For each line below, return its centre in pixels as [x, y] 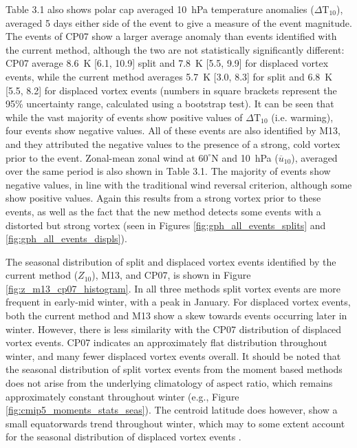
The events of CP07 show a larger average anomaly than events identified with [171, 36]
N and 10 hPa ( [245, 157]
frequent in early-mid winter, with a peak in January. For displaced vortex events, [178, 302]
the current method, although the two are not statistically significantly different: [175, 49]
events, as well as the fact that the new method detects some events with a [163, 211]
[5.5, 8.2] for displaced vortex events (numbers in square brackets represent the [171, 90]
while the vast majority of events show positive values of [124, 117]
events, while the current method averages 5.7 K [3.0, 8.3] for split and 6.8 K [169, 76]
